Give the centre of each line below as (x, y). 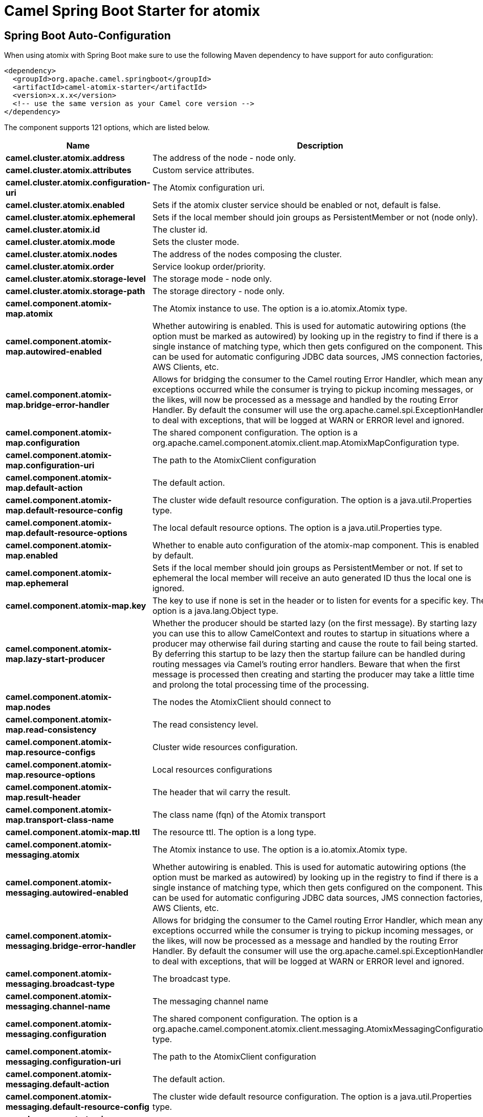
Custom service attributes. (203, 170)
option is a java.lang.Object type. (215, 611)
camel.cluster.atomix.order (60, 267)
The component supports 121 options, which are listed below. (107, 128)
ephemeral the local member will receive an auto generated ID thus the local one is (312, 578)
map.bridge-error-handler (58, 405)
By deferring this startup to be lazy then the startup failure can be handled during (309, 654)
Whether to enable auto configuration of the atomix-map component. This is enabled (315, 545)
